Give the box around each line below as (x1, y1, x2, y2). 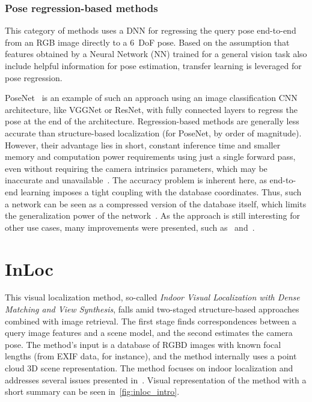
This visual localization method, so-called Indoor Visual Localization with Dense (5, 291, 300, 303)
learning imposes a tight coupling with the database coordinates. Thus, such (20, 185, 302, 198)
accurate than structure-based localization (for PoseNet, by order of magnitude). (5, 126, 302, 139)
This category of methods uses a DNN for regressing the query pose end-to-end (5, 24, 296, 37)
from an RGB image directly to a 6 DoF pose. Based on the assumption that (5, 35, 290, 48)
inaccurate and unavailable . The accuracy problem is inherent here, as (5, 174, 267, 186)
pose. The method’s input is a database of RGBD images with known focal (5, 338, 281, 350)
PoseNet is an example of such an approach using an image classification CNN (5, 91, 298, 104)
